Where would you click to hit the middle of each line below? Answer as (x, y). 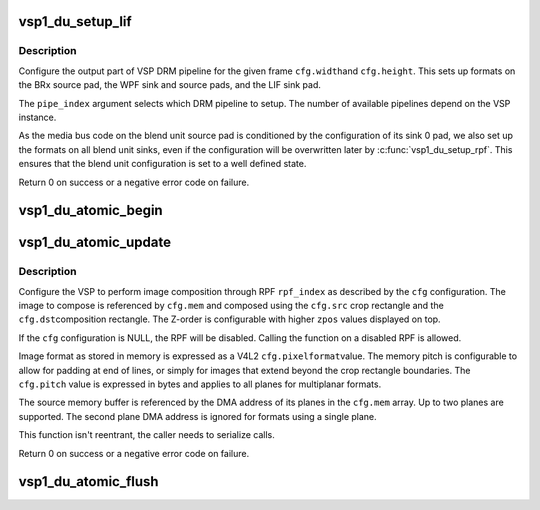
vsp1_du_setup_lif (75, 21)
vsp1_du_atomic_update (95, 242)
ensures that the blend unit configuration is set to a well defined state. (162, 164)
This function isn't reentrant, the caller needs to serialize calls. (146, 435)
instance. (37, 117)
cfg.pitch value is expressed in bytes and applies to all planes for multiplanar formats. (200, 384)
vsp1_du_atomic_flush (88, 481)
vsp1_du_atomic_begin (91, 210)
